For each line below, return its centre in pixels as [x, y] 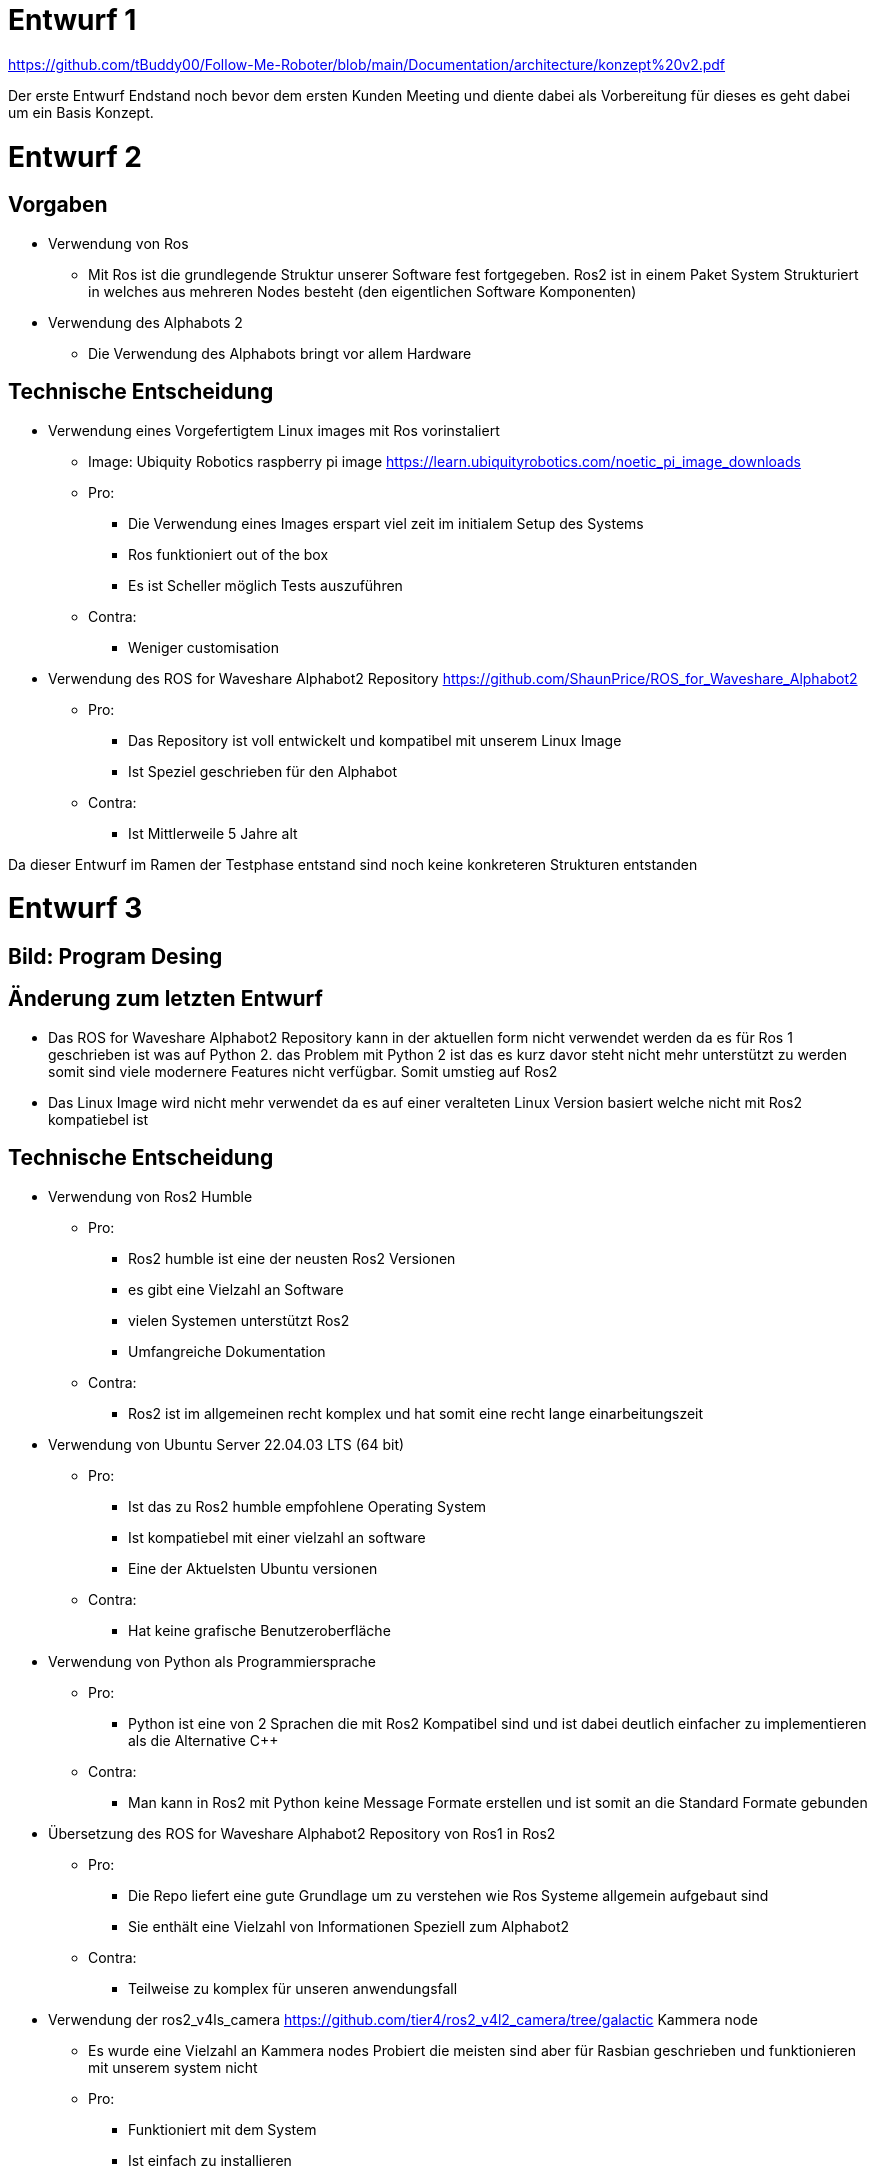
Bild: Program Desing [115, 957]
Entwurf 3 [75, 908]
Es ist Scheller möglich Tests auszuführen [265, 585]
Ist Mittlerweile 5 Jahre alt [213, 833]
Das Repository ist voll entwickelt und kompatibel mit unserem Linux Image [375, 740]
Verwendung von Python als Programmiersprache [212, 1661]
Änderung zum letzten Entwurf [165, 999]
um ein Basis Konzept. [81, 112]
